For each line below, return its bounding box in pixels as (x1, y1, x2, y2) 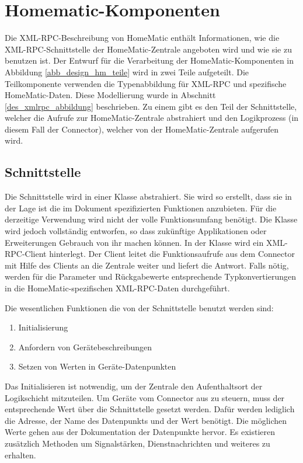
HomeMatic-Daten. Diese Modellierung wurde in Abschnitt (5, 89, 216, 101)
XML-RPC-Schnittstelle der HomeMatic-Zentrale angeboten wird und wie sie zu (5, 43, 292, 55)
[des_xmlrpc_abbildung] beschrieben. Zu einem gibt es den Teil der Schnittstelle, (5, 100, 297, 112)
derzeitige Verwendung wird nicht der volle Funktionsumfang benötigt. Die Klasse (5, 213, 298, 225)
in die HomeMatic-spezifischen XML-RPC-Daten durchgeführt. (5, 282, 230, 294)
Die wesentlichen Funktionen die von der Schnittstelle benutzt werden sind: (5, 301, 274, 314)
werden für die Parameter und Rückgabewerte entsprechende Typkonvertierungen (5, 270, 296, 283)
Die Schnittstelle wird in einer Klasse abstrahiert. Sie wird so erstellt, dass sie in (5, 190, 292, 203)
